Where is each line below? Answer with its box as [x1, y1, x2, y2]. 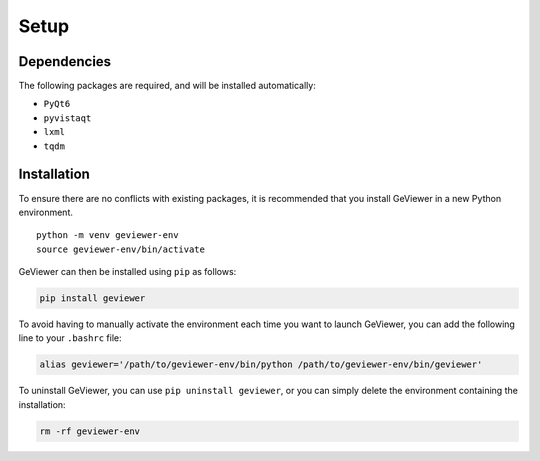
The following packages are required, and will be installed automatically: [18, 80, 317, 92]
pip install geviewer [39, 293, 146, 304]
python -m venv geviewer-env [36, 230, 179, 241]
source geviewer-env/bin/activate [36, 243, 205, 255]
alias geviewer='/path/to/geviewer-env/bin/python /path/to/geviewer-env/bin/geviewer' [39, 359, 483, 370]
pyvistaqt [43, 112, 92, 124]
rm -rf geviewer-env [39, 425, 140, 437]
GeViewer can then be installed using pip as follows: [18, 266, 237, 278]
